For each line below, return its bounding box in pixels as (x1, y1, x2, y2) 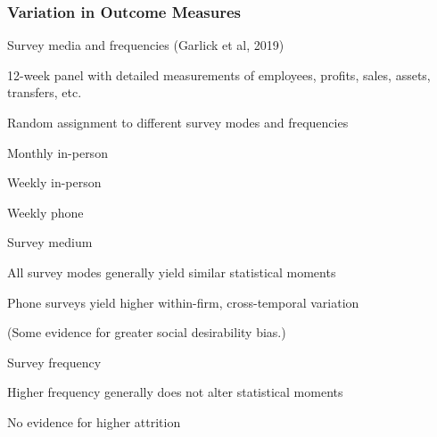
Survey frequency (7, 352, 102, 371)
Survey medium (7, 233, 93, 251)
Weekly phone (7, 202, 84, 221)
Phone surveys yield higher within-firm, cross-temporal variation (7, 293, 359, 311)
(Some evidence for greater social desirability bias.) (7, 323, 286, 342)
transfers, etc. (7, 83, 82, 102)
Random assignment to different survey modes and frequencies (7, 113, 349, 131)
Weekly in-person (7, 173, 102, 192)
